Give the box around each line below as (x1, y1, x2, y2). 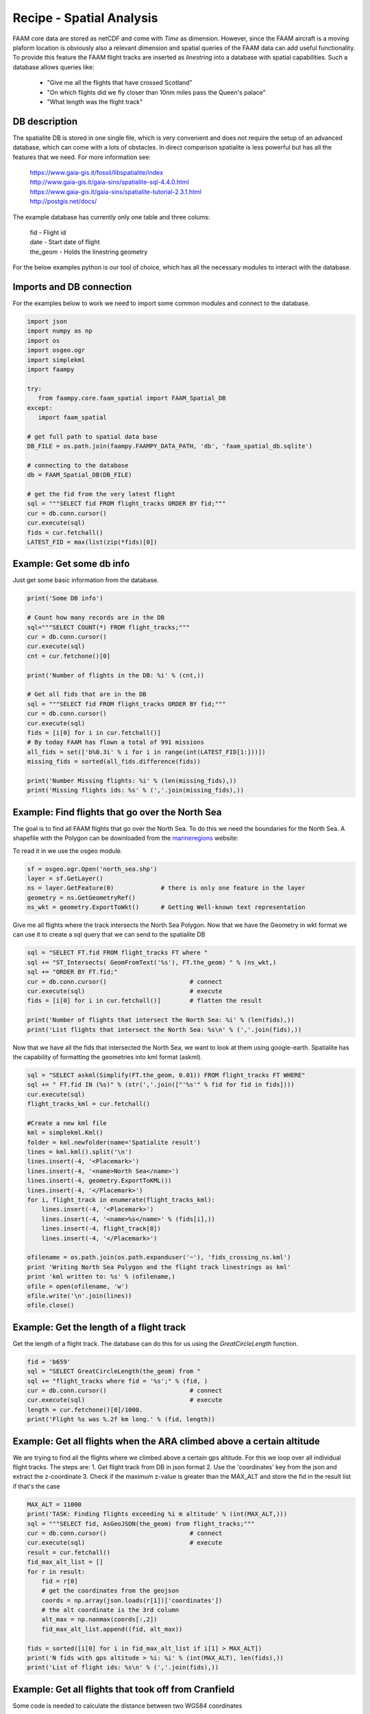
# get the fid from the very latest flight (27, 490, 176, 498)
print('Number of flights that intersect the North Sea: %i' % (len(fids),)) (27, 1016, 295, 1024)
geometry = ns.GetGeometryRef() (27, 893, 136, 902)
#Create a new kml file (27, 1119, 108, 1127)
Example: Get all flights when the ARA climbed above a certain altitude (12, 1435, 320, 1447)
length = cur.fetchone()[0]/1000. (27, 1405, 143, 1414)
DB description (12, 115, 78, 127)
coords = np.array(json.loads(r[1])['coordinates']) (41, 1596, 223, 1604)
